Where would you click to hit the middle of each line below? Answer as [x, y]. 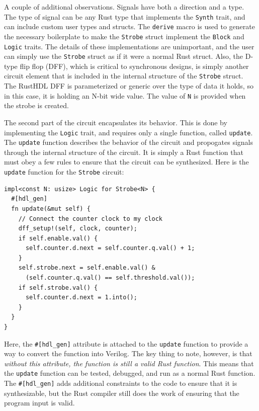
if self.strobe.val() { [58, 287]
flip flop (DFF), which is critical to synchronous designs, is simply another [134, 66]
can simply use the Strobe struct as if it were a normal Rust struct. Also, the [124, 56]
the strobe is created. [36, 105]
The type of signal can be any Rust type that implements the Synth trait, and [125, 16]
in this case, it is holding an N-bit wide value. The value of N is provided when [125, 95]
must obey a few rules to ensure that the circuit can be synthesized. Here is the [126, 162]
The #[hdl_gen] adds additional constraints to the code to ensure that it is [121, 383]
